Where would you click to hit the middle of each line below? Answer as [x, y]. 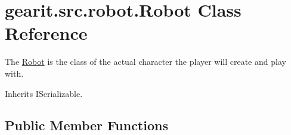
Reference [46, 33]
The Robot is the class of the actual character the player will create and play [145, 62]
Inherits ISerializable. [44, 93]
